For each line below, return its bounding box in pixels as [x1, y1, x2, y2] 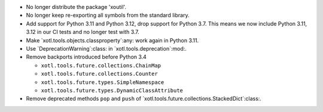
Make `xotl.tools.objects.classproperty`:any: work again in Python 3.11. [26, 36, 199, 44]
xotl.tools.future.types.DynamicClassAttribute [41, 87, 184, 94]
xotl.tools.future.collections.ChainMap [41, 62, 161, 69]
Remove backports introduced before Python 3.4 [26, 54, 147, 61]
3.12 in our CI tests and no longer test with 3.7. [26, 29, 140, 36]
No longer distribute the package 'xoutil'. [26, 4, 127, 10]
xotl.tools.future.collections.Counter [41, 70, 158, 77]
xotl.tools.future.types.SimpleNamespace [41, 79, 164, 86]
